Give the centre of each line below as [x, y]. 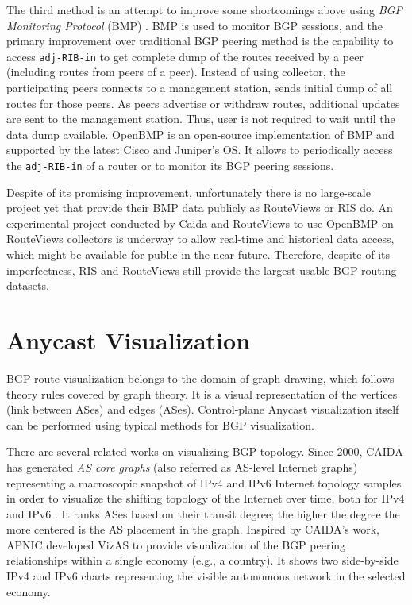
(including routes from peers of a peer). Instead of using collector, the [176, 72]
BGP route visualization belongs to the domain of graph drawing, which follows [200, 378]
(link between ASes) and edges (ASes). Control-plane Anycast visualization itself [203, 409]
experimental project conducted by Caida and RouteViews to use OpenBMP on [200, 223]
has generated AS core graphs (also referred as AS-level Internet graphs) [182, 466]
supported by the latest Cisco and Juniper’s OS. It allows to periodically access [200, 150]
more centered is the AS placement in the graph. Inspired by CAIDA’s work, [193, 529]
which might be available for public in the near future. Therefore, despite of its [198, 254]
